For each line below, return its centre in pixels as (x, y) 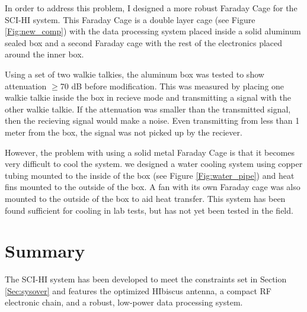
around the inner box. (44, 54)
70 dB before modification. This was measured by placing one (172, 86)
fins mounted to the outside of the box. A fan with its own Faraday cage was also (153, 187)
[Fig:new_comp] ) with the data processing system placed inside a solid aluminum (153, 31)
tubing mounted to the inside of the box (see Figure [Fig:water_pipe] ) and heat (150, 175)
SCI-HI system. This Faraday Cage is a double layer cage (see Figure (130, 19)
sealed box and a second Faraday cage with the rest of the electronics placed (144, 42)
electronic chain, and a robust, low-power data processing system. (124, 302)
